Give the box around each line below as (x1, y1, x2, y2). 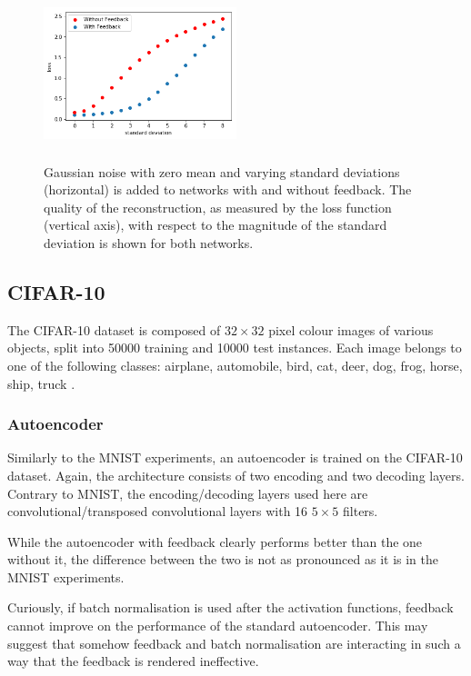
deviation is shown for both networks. (44, 233, 254, 252)
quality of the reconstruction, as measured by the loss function (44, 197, 392, 216)
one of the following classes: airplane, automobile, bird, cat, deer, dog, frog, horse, (7, 355, 463, 374)
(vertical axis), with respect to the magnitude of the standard (44, 215, 387, 234)
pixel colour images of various (268, 320, 434, 339)
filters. (343, 502, 378, 521)
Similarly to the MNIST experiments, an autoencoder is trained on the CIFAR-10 (7, 448, 463, 467)
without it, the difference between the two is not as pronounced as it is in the (7, 550, 439, 569)
